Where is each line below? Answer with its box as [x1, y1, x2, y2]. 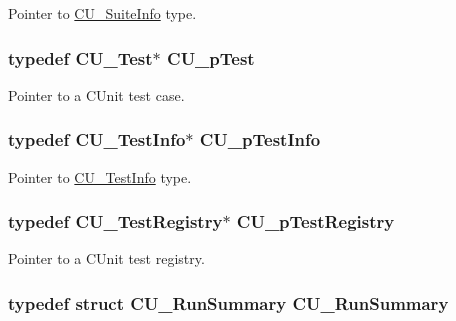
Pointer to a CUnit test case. [8, 84, 185, 105]
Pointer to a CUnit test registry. [8, 248, 205, 269]
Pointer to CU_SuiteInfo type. [8, 3, 197, 23]
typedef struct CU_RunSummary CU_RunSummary [8, 290, 449, 315]
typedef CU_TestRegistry [8, 209, 223, 234]
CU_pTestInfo [199, 127, 321, 152]
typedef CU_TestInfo [8, 127, 186, 152]
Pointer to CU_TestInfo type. [8, 166, 192, 187]
